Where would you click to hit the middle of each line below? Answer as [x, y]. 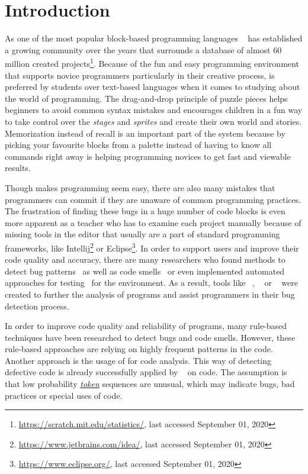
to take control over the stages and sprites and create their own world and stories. [153, 121]
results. [18, 168]
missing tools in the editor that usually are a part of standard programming [142, 234]
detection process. [37, 306]
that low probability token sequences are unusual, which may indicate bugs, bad [150, 384]
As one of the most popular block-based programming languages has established [154, 38]
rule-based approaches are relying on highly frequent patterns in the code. [139, 349]
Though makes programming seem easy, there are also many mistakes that [140, 187]
